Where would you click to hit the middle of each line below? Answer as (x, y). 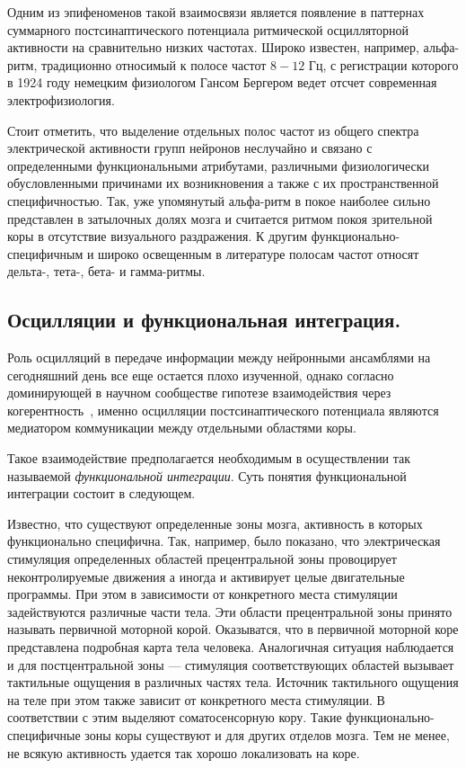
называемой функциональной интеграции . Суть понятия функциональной (207, 475)
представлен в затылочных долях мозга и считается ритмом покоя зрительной (220, 218)
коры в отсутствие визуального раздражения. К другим (158, 236)
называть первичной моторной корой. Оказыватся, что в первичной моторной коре (233, 629)
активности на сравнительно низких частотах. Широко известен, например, (213, 47)
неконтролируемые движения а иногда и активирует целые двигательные (206, 576)
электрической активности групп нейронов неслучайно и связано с (190, 148)
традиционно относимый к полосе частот (154, 64)
